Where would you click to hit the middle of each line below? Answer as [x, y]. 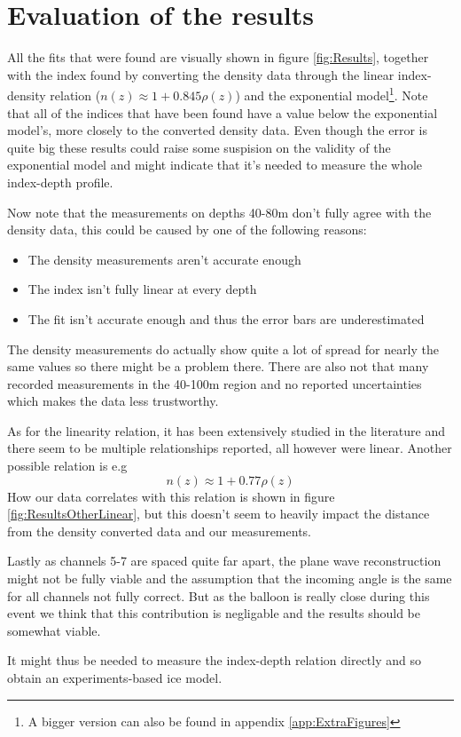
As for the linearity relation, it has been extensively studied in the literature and [227, 430]
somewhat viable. [54, 630]
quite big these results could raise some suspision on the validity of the [199, 147]
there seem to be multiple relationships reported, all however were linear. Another [230, 448]
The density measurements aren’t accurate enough [164, 259]
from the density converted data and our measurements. [159, 531]
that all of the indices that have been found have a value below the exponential [223, 112]
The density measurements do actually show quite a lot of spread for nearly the [223, 349]
